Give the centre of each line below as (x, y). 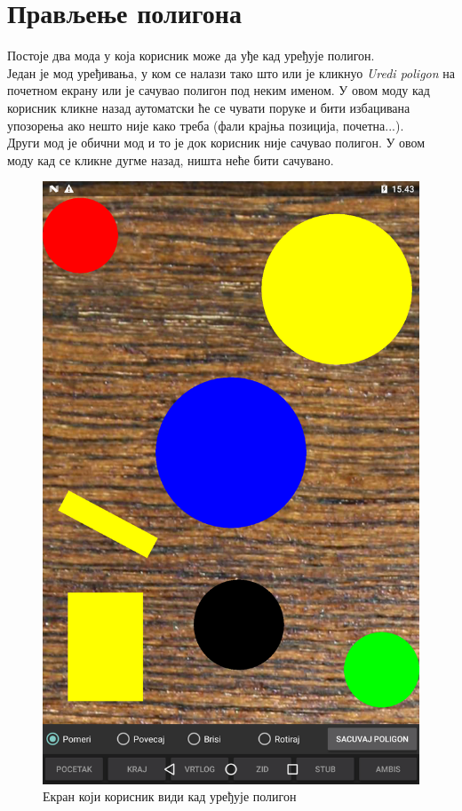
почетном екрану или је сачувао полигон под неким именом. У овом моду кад (219, 90)
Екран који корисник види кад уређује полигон (170, 796)
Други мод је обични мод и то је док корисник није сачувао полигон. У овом (216, 143)
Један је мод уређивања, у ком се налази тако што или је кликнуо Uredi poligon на (231, 72)
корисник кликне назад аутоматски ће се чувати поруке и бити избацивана (209, 107)
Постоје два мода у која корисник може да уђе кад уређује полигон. (191, 56)
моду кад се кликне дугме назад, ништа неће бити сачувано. (171, 159)
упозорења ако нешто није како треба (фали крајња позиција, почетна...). (206, 125)
